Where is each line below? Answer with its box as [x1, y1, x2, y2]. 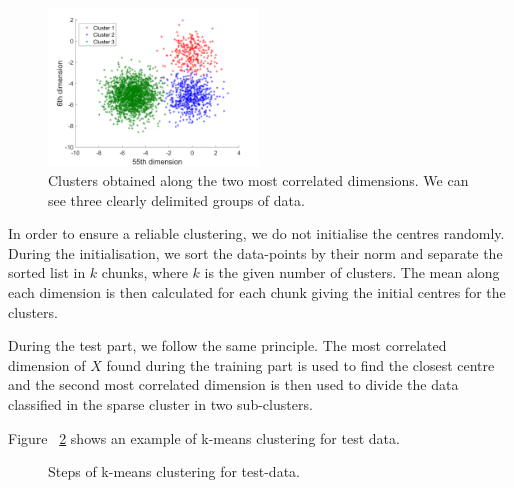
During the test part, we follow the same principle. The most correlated [8, 335, 447, 356]
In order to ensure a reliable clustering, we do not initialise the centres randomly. [8, 223, 505, 244]
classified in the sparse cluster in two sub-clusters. [8, 393, 313, 414]
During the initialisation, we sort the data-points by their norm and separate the [8, 242, 503, 263]
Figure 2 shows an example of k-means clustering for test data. [8, 427, 400, 448]
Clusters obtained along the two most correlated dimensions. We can [48, 169, 469, 190]
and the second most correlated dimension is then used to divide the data [8, 374, 459, 395]
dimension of [8, 354, 86, 375]
